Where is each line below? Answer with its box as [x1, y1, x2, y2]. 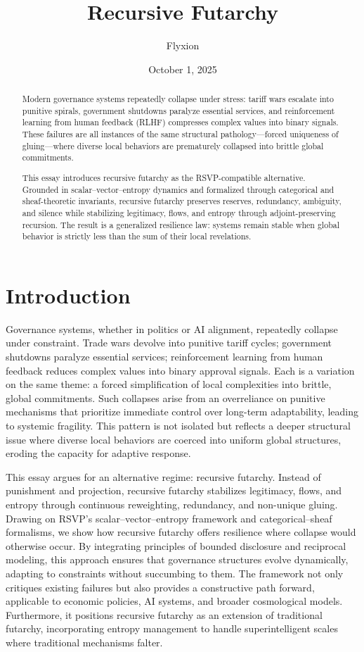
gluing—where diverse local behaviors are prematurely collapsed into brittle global [22, 139, 324, 151]
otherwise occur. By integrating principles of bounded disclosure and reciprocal [6, 538, 346, 553]
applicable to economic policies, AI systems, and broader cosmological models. [6, 594, 343, 608]
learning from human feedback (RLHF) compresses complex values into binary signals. [22, 116, 339, 128]
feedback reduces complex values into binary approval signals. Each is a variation [6, 363, 355, 377]
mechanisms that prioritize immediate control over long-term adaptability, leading [6, 404, 359, 419]
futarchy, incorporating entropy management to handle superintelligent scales [6, 621, 338, 636]
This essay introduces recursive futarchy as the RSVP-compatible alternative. [22, 171, 306, 183]
